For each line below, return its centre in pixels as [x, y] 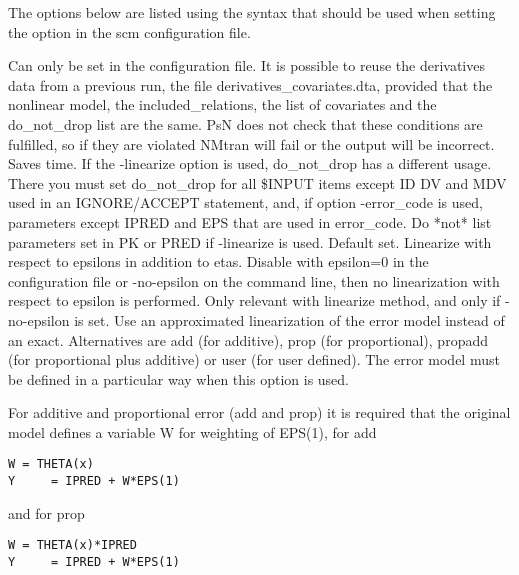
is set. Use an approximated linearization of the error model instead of [289, 319]
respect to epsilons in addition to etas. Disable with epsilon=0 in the [218, 261]
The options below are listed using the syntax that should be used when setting [252, 12]
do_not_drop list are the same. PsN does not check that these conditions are [245, 123]
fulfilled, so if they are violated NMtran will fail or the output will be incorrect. [251, 143]
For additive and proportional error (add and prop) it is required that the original [259, 412]
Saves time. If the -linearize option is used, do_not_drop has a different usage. [250, 163]
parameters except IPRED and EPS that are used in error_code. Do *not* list [250, 221]
